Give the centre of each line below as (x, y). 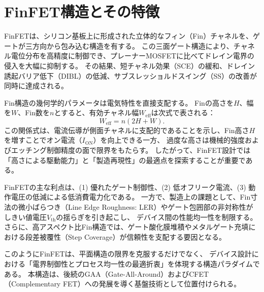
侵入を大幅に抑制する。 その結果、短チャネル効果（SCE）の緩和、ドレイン (129, 65)
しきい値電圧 (25, 217)
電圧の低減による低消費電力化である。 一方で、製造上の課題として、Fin (131, 197)
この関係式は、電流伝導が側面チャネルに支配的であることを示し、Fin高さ (127, 130)
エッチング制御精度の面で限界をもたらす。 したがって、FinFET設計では (131, 150)
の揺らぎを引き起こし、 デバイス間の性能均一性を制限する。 (157, 217)
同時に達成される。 (36, 86)
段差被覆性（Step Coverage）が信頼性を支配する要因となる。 (126, 236)
